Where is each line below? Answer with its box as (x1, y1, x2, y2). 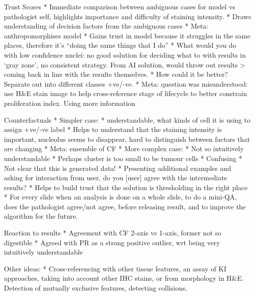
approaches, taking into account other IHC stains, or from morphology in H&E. (4, 273, 244, 283)
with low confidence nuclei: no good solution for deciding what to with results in (4, 49, 246, 60)
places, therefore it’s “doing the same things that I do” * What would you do (4, 40, 236, 50)
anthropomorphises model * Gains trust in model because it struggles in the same (4, 30, 251, 40)
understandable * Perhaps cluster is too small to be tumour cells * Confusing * (4, 153, 242, 163)
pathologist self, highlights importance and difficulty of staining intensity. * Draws (4, 11, 252, 21)
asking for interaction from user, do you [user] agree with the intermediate (4, 172, 227, 183)
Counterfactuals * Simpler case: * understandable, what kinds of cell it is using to (4, 114, 251, 125)
